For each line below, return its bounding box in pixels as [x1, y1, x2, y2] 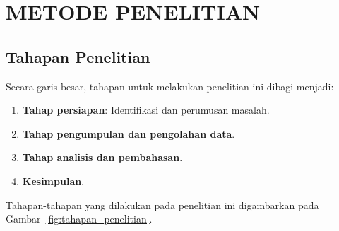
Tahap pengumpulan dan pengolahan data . [22, 126, 235, 141]
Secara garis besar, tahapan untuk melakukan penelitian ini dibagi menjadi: [6, 78, 334, 93]
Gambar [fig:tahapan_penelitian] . [6, 211, 153, 226]
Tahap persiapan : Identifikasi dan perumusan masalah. [22, 102, 270, 117]
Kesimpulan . [22, 173, 85, 188]
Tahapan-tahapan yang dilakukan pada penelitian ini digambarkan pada [6, 197, 319, 212]
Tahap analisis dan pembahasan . [22, 150, 183, 165]
